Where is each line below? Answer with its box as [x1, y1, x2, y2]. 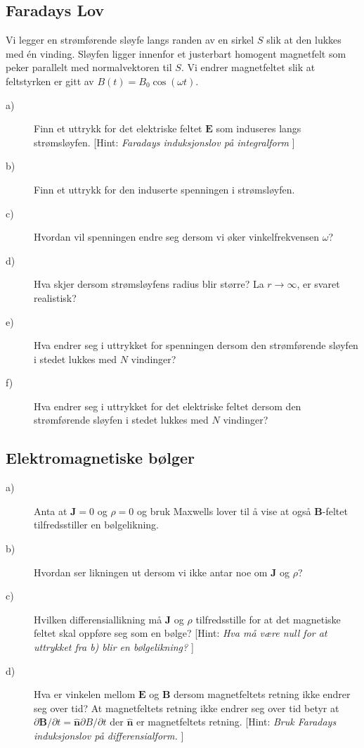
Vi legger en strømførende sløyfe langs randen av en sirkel [6, 32, 254, 47]
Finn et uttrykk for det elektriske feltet [34, 121, 202, 136]
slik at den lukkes [266, 32, 342, 47]
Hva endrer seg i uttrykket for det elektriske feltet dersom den [34, 398, 301, 413]
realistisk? [34, 290, 77, 305]
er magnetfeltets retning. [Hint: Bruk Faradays [136, 714, 337, 729]
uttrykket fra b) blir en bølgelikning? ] [34, 640, 194, 654]
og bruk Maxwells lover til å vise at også [136, 503, 311, 518]
